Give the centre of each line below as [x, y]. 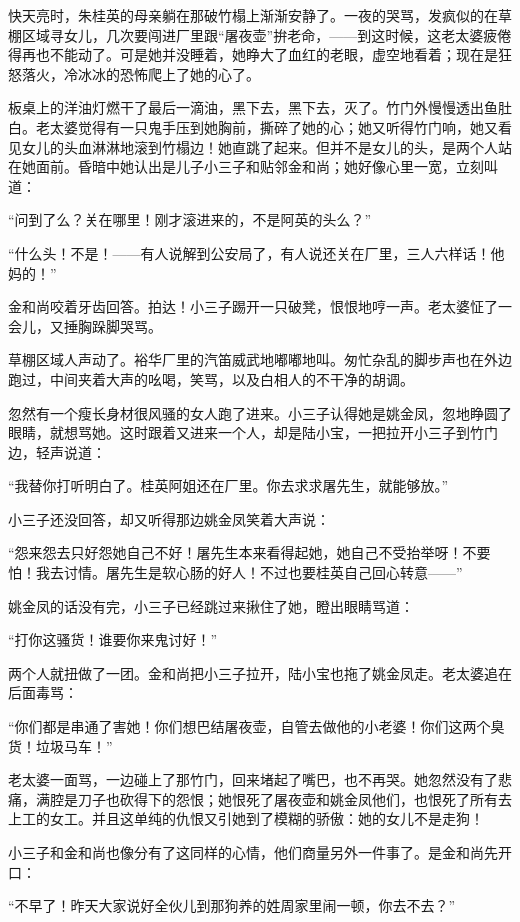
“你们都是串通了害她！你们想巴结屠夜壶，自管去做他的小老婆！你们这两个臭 [256, 726]
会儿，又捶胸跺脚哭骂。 [85, 325]
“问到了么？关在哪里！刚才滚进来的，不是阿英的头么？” [190, 219]
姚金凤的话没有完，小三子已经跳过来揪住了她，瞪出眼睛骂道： [211, 605]
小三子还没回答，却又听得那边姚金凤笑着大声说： [169, 518]
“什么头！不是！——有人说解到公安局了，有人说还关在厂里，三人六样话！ [249, 252]
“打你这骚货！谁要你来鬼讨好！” [113, 639]
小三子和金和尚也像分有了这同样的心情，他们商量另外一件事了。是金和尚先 [253, 852]
